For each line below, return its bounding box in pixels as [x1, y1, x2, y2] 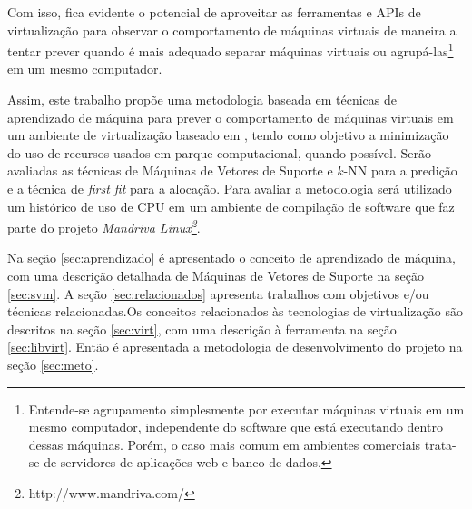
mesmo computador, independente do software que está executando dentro [28, 417, 443, 436]
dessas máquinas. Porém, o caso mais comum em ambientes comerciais [28, 434, 421, 454]
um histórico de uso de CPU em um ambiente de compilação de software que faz [7, 196, 455, 215]
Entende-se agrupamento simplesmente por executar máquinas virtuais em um [28, 399, 465, 418]
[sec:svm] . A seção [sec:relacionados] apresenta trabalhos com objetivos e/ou [7, 284, 429, 303]
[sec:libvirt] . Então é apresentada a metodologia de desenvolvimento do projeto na [7, 337, 463, 356]
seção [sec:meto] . [7, 355, 99, 374]
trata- [424, 434, 457, 454]
